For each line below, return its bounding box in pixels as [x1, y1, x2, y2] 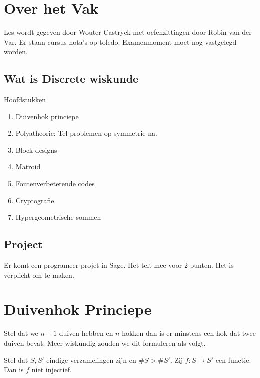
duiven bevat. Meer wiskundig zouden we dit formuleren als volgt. [4, 337, 206, 348]
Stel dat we [4, 328, 38, 338]
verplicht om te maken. [4, 269, 74, 280]
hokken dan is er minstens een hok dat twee [122, 328, 256, 338]
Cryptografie [15, 195, 54, 205]
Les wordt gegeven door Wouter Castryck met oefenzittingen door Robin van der [4, 27, 252, 37]
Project [4, 236, 43, 252]
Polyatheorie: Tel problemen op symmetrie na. [15, 128, 157, 138]
